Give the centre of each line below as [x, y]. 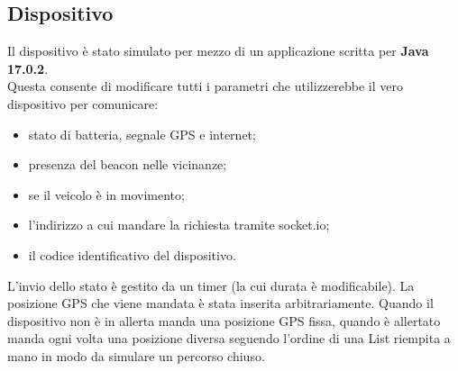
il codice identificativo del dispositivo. [132, 254]
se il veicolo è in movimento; [106, 194]
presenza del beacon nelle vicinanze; [128, 164]
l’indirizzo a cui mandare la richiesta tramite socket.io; [179, 225]
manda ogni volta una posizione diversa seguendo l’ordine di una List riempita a [229, 338]
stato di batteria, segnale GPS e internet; [142, 134]
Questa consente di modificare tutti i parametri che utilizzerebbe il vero [205, 86]
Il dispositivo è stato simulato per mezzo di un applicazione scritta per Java [218, 51]
